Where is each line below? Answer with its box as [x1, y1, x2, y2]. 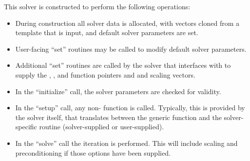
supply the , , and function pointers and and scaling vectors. [15, 69, 195, 80]
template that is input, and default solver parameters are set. [15, 27, 198, 38]
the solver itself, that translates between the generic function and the [15, 112, 222, 122]
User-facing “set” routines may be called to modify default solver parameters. [15, 43, 247, 54]
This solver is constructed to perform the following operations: [4, 1, 191, 11]
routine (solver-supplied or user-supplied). [39, 121, 164, 132]
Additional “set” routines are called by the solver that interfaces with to [15, 60, 231, 70]
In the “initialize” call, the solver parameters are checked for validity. [15, 86, 221, 96]
